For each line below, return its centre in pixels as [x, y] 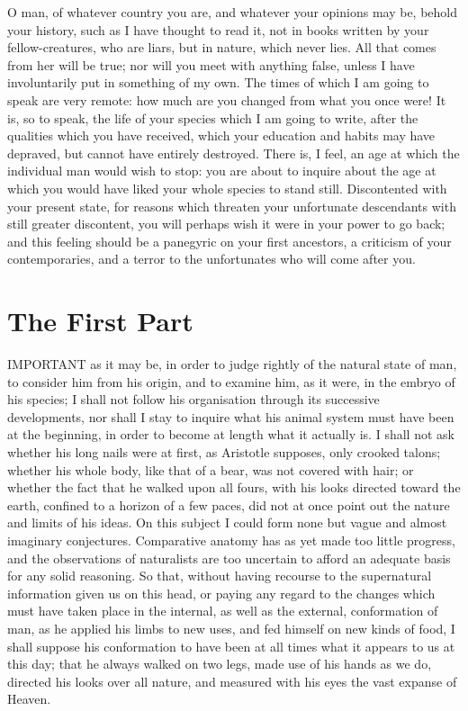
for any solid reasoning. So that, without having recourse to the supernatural [220, 576]
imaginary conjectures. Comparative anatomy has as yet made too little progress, [231, 540]
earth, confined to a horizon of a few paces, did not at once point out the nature [229, 504]
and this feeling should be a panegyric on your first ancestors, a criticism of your [229, 241]
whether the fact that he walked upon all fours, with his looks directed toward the [234, 487]
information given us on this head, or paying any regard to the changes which [221, 593]
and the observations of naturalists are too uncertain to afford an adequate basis [229, 558]
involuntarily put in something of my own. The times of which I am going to [218, 82]
